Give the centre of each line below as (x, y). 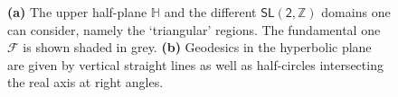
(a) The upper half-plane (77, 12)
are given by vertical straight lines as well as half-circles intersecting (195, 64)
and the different (210, 12)
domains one (356, 12)
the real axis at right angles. (85, 82)
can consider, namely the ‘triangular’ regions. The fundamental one (194, 29)
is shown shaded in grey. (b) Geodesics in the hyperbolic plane (197, 47)
